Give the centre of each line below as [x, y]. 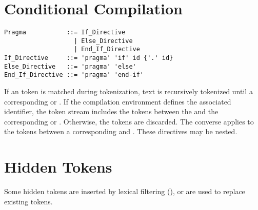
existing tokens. [28, 201]
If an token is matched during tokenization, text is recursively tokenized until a [128, 91]
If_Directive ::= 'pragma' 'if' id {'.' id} [89, 58]
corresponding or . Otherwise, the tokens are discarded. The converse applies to [129, 121]
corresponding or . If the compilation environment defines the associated [118, 101]
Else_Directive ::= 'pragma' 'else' [70, 66]
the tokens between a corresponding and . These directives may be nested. [121, 131]
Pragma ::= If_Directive [65, 33]
